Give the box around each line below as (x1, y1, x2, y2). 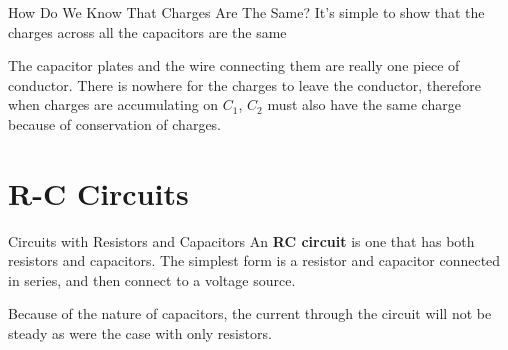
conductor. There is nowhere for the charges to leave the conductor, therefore (8, 74, 481, 95)
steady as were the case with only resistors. (8, 323, 272, 344)
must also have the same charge (267, 94, 461, 115)
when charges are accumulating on (8, 94, 219, 115)
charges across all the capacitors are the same (8, 21, 287, 42)
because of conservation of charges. (8, 113, 222, 134)
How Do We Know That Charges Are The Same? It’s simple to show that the (8, 2, 485, 22)
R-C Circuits (8, 172, 189, 213)
